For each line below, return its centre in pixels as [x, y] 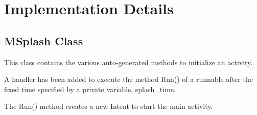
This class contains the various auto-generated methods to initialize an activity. [128, 62]
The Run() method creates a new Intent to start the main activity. [109, 106]
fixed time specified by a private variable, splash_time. [90, 89]
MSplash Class [44, 40]
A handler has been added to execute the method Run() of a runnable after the [128, 79]
